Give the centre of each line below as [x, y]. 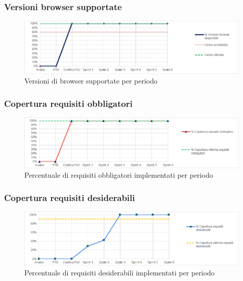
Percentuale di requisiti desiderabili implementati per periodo [119, 272]
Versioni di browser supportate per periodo [91, 81]
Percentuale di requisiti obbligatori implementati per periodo [119, 175]
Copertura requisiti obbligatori [68, 103]
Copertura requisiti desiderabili [70, 197]
